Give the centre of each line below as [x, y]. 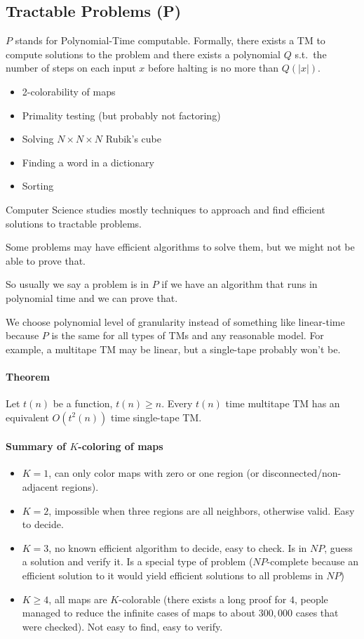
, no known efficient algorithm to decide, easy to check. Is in [178, 547]
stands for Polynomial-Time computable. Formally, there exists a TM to [170, 40]
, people [311, 599]
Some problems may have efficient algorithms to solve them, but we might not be [180, 247]
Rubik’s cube [133, 139]
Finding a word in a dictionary [88, 162]
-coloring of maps [121, 446]
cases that [317, 613]
